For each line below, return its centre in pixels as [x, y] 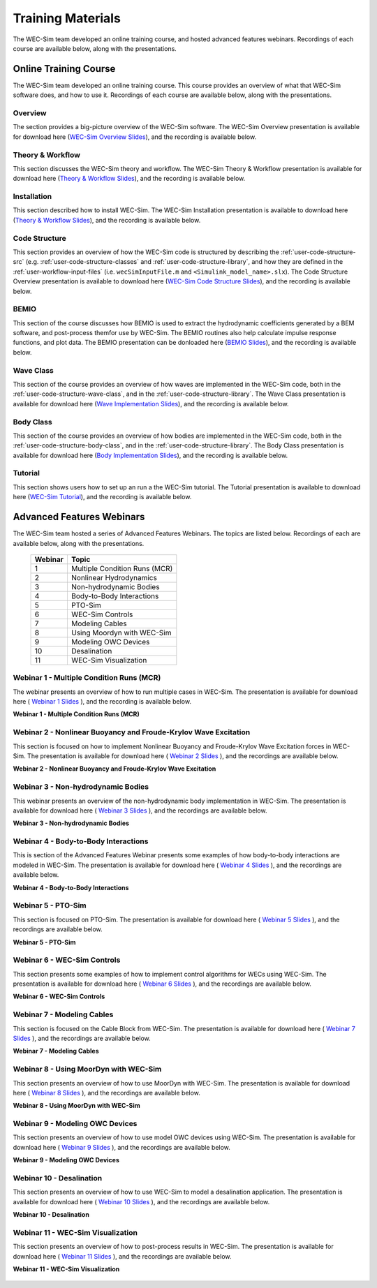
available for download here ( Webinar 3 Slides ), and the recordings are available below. [140, 810]
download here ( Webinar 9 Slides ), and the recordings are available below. [121, 1147]
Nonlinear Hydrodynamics [114, 577]
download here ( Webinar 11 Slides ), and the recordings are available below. [122, 1256]
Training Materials [67, 18]
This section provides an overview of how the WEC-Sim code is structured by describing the [146, 252]
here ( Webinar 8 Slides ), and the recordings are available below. [106, 1093]
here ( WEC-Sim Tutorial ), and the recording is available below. [102, 497]
